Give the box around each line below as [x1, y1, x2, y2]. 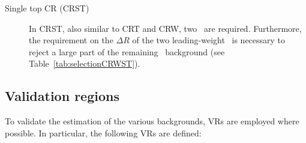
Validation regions [5, 87, 119, 105]
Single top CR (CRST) [5, 2, 89, 14]
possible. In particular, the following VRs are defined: [5, 126, 202, 139]
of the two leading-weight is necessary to [132, 34, 286, 46]
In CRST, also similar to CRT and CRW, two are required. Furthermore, [29, 22, 302, 34]
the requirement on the [29, 34, 113, 46]
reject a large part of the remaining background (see [29, 45, 225, 58]
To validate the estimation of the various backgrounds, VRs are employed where [5, 115, 299, 127]
